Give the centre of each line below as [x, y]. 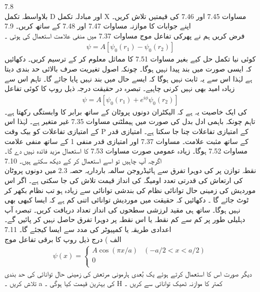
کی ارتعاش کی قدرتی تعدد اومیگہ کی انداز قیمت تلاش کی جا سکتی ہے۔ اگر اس [124, 180]
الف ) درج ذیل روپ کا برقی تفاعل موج [63, 239]
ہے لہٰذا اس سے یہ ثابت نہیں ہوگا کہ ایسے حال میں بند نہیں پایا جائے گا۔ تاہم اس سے [128, 78]
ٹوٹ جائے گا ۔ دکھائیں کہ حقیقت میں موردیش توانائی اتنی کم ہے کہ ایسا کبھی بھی [127, 200]
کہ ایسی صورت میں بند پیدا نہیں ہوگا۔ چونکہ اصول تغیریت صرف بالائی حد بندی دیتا [128, 68]
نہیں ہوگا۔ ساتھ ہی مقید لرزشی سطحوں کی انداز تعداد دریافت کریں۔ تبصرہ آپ [122, 209]
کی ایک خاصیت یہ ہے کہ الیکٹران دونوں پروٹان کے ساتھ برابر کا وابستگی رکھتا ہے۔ [126, 111]
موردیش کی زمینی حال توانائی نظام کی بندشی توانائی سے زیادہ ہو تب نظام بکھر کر [130, 190]
